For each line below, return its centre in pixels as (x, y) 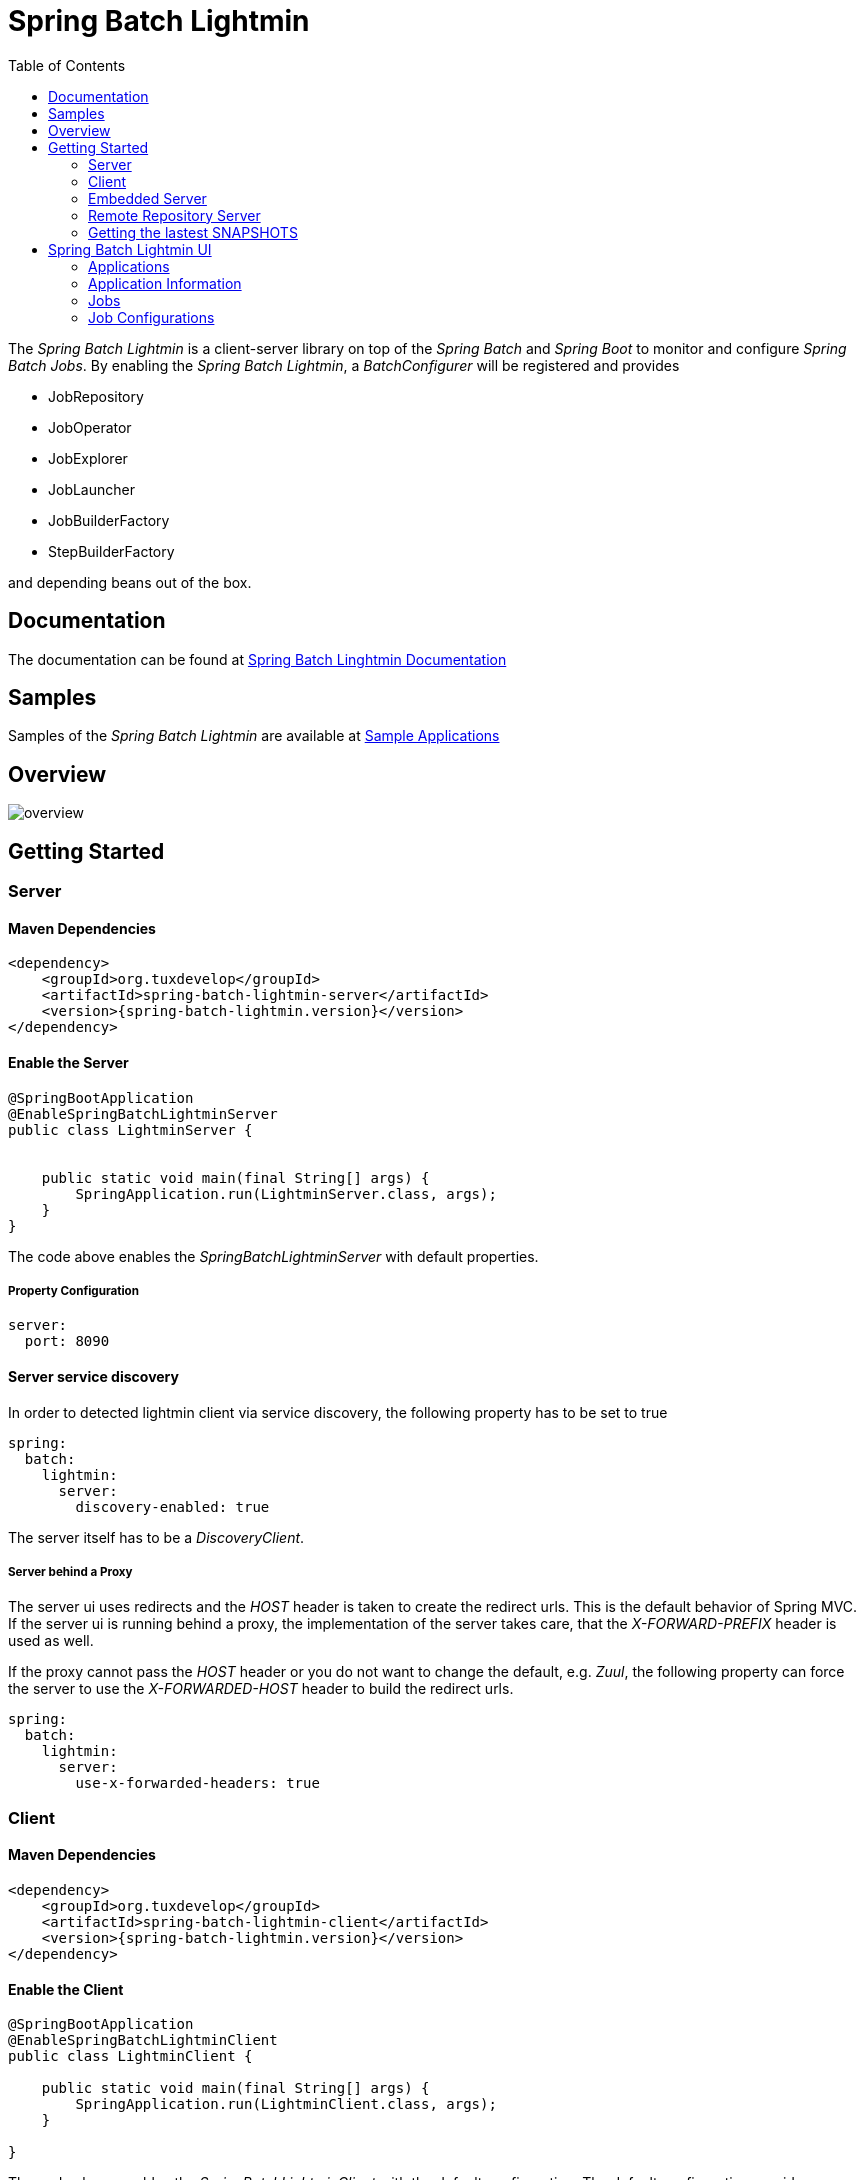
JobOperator (90, 427)
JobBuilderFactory (109, 520)
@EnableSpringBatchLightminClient (143, 2040)
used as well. (51, 1641)
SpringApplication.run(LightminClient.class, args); (286, 2104)
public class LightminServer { (130, 1129)
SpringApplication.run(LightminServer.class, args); (286, 1193)
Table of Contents (67, 65)
